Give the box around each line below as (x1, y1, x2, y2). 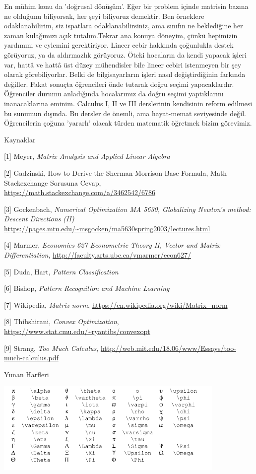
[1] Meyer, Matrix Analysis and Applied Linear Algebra (4, 151, 170, 161)
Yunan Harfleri (4, 369, 49, 379)
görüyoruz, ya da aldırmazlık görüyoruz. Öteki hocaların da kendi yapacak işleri (4, 49, 247, 60)
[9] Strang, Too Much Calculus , (4, 342, 99, 353)
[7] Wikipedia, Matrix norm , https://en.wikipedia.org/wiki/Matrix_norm (4, 299, 228, 310)
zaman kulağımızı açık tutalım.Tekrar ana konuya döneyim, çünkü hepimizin (4, 30, 238, 40)
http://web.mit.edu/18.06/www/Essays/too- (100, 342, 236, 353)
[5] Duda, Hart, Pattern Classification (4, 266, 119, 276)
